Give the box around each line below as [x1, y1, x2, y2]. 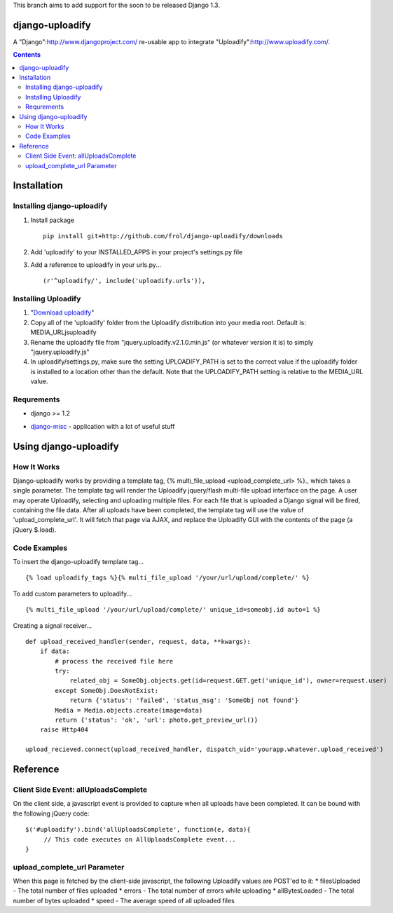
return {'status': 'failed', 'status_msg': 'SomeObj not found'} [69, 696, 299, 704]
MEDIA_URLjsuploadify [30, 328, 97, 336]
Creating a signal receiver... [13, 621, 92, 630]
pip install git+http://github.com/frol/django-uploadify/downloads [43, 232, 283, 240]
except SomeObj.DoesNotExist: [55, 687, 159, 694]
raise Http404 [39, 726, 89, 734]
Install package [30, 216, 75, 224]
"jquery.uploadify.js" [30, 348, 90, 357]
